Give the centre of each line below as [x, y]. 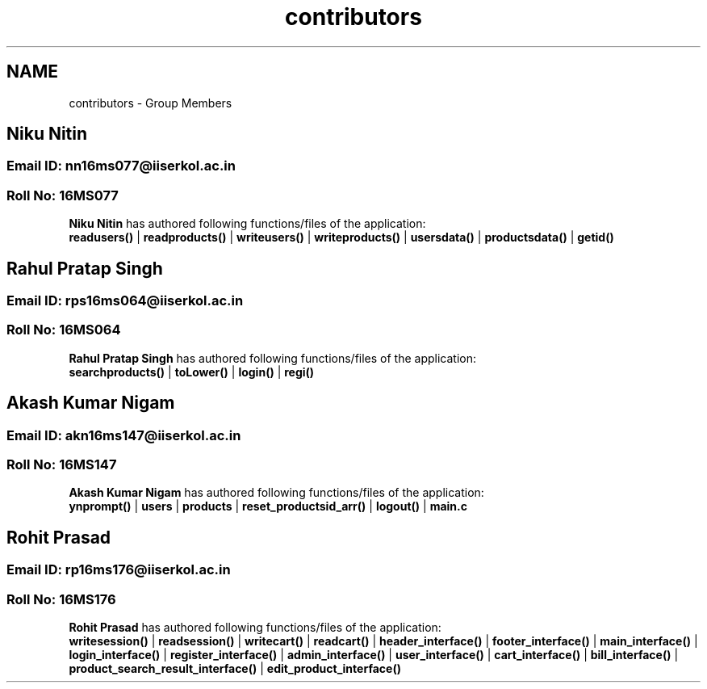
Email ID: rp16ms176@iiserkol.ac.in [119, 570]
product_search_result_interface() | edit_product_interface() [235, 668]
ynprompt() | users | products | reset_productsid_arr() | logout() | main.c [268, 506]
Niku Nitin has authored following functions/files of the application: [247, 224]
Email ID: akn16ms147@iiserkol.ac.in [124, 435]
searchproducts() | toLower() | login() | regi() [192, 372]
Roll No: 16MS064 [64, 330]
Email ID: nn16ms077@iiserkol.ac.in [121, 166]
